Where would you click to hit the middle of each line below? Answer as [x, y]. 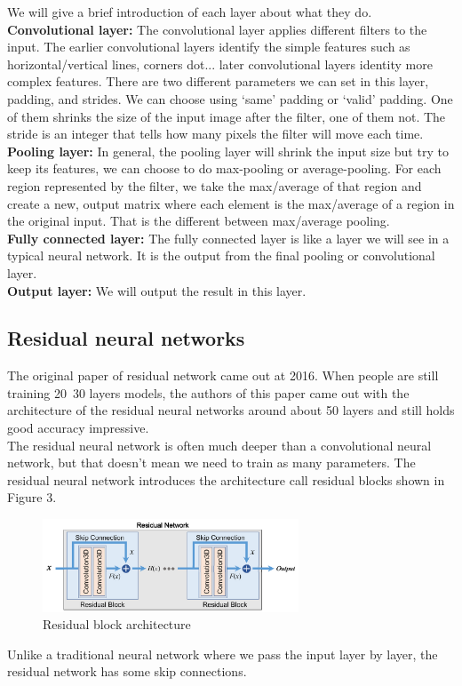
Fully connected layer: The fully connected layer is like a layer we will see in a [228, 238]
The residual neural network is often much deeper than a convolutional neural [219, 445]
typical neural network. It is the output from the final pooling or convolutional [221, 255]
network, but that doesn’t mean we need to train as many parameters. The [211, 463]
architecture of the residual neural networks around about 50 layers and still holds [231, 410]
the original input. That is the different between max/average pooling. [199, 221]
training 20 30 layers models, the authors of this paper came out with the [208, 392]
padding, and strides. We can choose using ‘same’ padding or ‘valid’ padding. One [230, 98]
